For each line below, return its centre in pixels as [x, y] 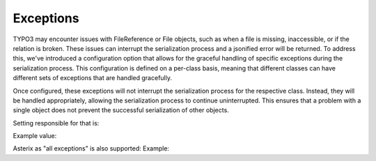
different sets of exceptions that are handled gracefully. [92, 78]
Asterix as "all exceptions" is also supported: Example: [91, 148]
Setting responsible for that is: [56, 123]
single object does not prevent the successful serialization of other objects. [121, 110]
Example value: [35, 136]
